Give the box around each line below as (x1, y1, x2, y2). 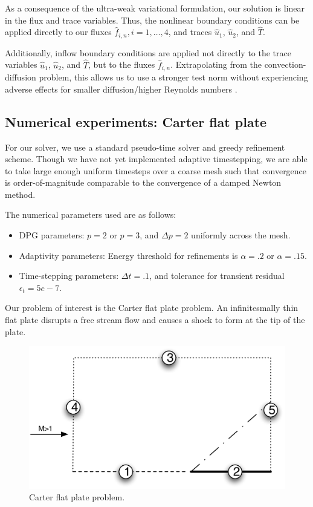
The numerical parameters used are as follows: (5, 208, 176, 221)
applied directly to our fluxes (5, 25, 112, 38)
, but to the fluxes (88, 58, 155, 71)
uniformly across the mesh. (191, 229, 291, 241)
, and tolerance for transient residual (149, 269, 285, 282)
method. (5, 188, 36, 200)
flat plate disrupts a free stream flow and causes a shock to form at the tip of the (5, 313, 305, 326)
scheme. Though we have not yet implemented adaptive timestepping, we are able (5, 152, 308, 165)
